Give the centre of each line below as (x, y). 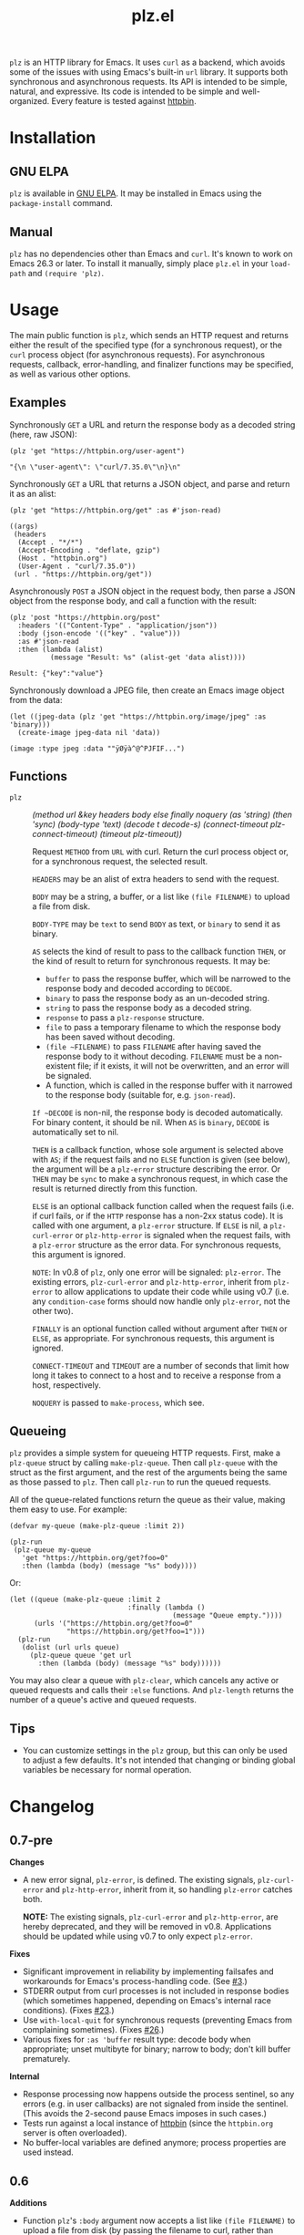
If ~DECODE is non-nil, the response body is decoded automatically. (158, 1112)
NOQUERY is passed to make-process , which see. (118, 1402)
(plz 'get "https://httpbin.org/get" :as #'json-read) (116, 510)
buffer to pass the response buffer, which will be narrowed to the (168, 978)
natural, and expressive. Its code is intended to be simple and (124, 91)
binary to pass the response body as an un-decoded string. (157, 998)
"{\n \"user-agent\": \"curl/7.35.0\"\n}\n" (95, 467)
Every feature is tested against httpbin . (124, 101)
